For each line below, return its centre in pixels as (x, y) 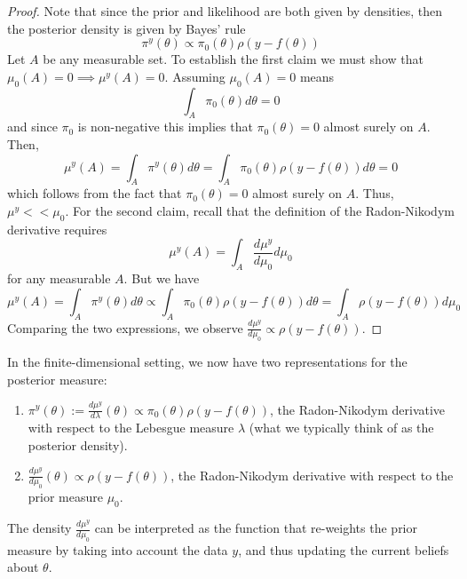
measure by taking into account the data (118, 549)
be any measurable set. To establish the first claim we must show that (233, 59)
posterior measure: (57, 379)
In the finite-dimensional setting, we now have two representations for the (207, 362)
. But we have (162, 278)
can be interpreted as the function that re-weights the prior (256, 528)
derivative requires (57, 229)
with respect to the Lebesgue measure (131, 428)
